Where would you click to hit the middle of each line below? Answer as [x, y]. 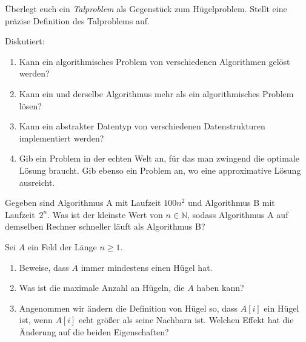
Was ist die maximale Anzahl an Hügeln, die [102, 288]
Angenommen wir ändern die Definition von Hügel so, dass [128, 308]
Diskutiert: [25, 41]
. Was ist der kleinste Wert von [105, 214]
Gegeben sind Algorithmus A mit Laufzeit [83, 203]
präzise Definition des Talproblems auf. [77, 20]
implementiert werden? [62, 138]
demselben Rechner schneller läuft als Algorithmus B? [105, 226]
